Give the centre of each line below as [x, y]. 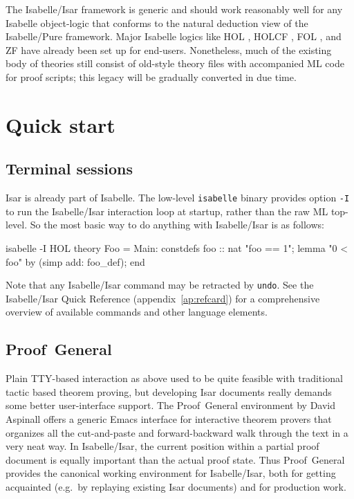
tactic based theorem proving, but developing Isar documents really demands [169, 391]
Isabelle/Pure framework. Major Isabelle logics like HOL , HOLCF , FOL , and [174, 36]
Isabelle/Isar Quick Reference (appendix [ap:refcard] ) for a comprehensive [163, 298]
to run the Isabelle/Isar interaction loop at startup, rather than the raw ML [167, 211]
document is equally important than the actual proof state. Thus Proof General [175, 459]
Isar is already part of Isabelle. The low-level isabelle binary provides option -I [178, 198]
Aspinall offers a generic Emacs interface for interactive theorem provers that [169, 419]
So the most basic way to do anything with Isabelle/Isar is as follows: [177, 225]
